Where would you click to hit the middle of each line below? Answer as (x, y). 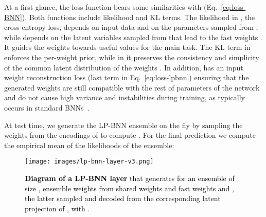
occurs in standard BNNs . (47, 107)
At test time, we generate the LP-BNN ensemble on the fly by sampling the (123, 125)
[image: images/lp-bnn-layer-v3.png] (89, 162)
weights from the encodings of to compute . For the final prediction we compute (130, 135)
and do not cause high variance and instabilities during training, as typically (125, 97)
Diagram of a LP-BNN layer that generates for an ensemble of (130, 178)
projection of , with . (57, 208)
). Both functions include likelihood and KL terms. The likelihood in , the (138, 17)
